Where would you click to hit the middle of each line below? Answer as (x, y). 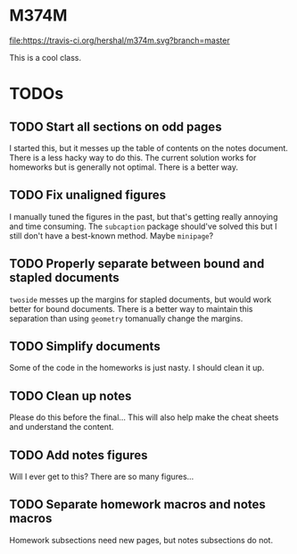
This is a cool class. (45, 57)
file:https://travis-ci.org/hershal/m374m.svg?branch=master (120, 40)
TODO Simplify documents (85, 346)
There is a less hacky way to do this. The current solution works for (133, 157)
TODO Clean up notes (70, 395)
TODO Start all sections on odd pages (115, 126)
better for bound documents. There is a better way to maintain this (131, 308)
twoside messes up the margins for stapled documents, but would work (140, 299)
